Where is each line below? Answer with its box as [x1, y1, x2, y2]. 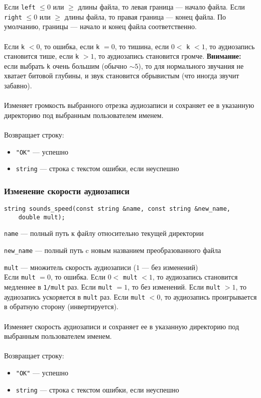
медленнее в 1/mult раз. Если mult [4, 282, 113, 292]
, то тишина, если [114, 41, 169, 51]
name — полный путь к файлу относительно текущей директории [4, 228, 204, 238]
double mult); [18, 213, 65, 221]
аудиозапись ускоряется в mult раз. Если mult [4, 291, 146, 302]
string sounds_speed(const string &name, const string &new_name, [4, 205, 231, 213]
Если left [4, 2, 36, 12]
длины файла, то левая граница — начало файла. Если [78, 2, 245, 12]
